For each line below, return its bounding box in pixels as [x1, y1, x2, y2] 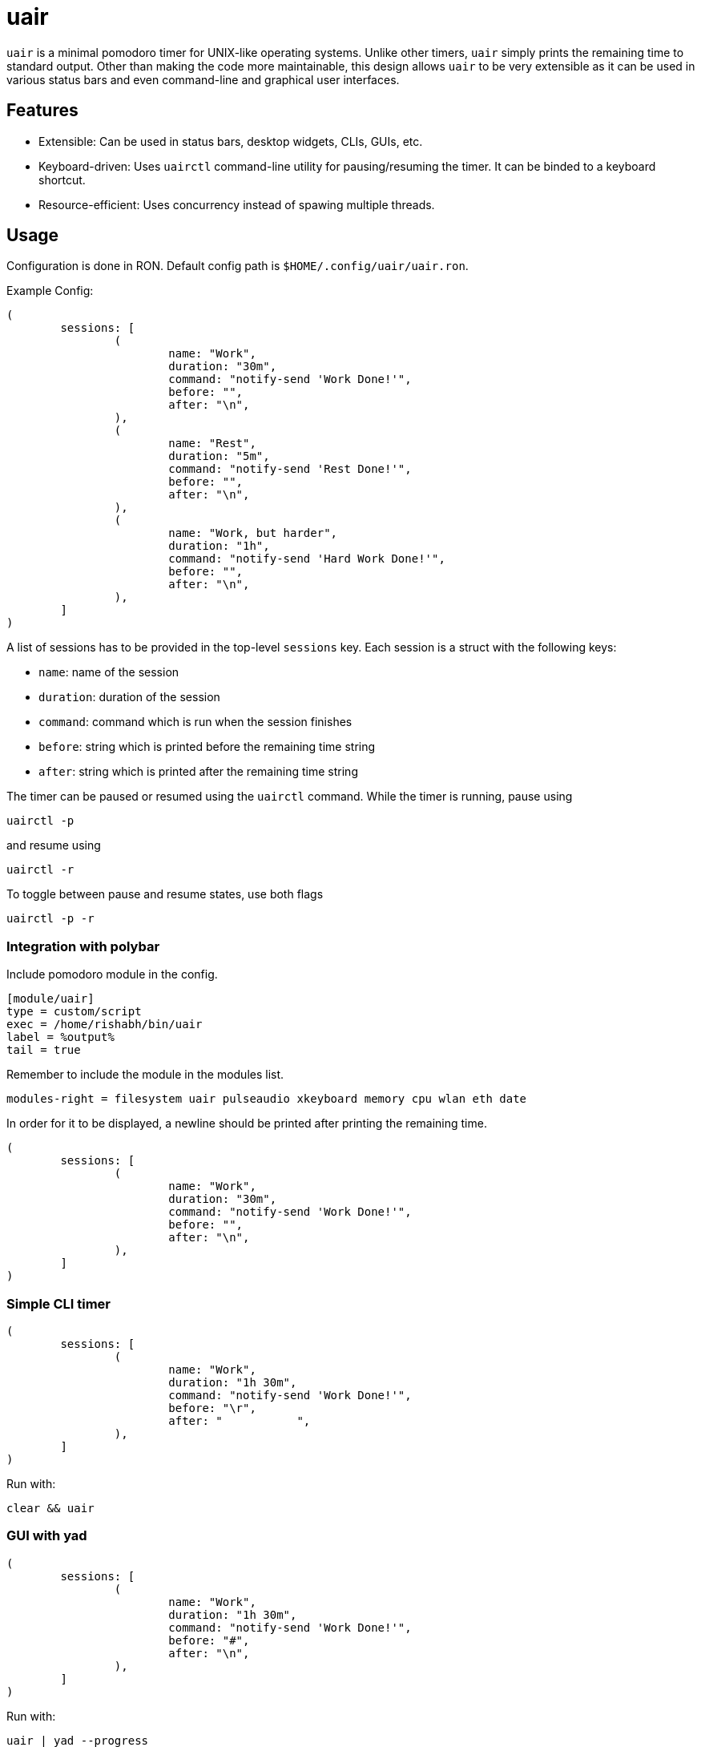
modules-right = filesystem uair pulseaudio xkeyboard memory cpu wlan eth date [6, 1092, 527, 1106]
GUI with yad [6, 1527, 87, 1544]
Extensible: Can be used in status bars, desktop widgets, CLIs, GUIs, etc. [38, 134, 423, 148]
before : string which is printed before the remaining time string [38, 740, 376, 754]
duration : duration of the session [38, 690, 220, 704]
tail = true [6, 1043, 81, 1057]
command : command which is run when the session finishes [38, 715, 353, 729]
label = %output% [6, 1031, 115, 1044]
